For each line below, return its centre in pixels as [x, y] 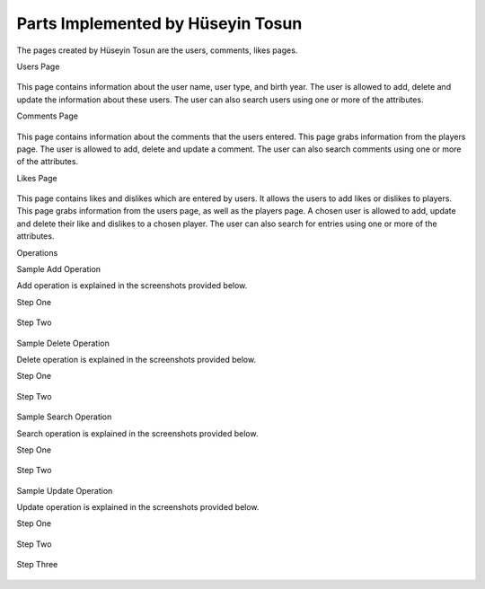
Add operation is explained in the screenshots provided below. [132, 286]
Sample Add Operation [59, 269]
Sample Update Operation [65, 490]
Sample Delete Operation [63, 343]
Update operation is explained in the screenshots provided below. [138, 507]
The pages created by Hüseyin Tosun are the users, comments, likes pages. [157, 50]
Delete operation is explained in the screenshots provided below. [136, 359]
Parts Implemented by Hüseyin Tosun [159, 23]
